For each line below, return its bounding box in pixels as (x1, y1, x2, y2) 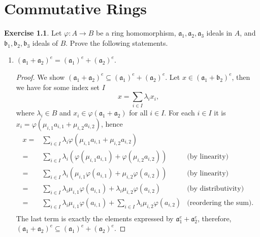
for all (129, 107, 148, 118)
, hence (101, 118, 123, 129)
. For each (164, 107, 195, 118)
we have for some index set (16, 81, 100, 92)
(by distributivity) (187, 185, 244, 193)
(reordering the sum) (187, 199, 252, 206)
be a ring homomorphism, (95, 27, 176, 38)
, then (232, 71, 250, 82)
